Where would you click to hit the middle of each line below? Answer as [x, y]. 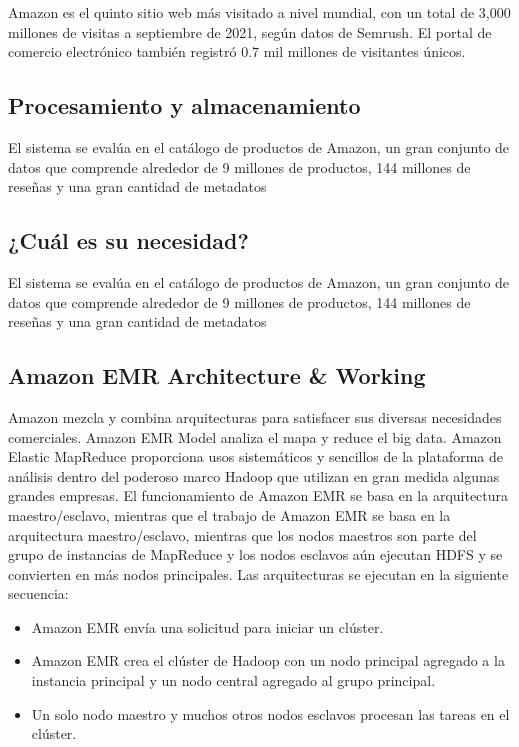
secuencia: [38, 593]
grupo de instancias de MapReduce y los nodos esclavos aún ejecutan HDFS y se [255, 554]
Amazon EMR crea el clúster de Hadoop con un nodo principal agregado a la [268, 660]
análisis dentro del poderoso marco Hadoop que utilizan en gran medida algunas [254, 475]
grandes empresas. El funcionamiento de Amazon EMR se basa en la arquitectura [258, 495]
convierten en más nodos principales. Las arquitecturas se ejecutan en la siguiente [258, 573]
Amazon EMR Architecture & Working [217, 375]
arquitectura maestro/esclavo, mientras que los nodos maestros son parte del [242, 534]
